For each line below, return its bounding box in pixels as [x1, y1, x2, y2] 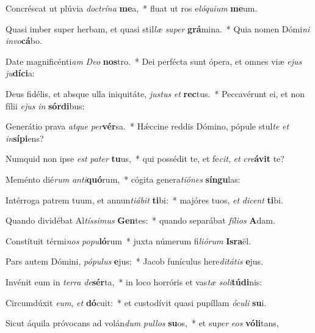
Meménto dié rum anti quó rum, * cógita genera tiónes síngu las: [5, 172, 241, 185]
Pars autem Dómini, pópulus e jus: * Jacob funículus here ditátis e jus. [5, 255, 264, 268]
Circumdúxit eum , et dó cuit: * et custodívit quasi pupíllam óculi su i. [5, 296, 267, 309]
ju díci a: [5, 67, 35, 79]
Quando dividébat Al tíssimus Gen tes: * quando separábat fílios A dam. [5, 214, 275, 227]
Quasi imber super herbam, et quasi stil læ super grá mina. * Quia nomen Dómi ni [5, 22, 310, 35]
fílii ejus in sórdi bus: [5, 99, 85, 112]
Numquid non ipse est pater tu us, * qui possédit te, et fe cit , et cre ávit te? [5, 152, 284, 165]
